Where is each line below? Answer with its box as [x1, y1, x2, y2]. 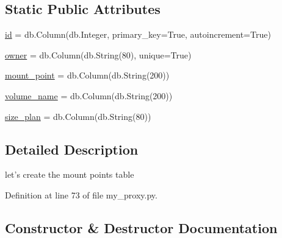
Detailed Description [5, 139, 139, 158]
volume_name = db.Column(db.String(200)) [5, 89, 173, 102]
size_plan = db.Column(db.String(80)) [5, 110, 151, 122]
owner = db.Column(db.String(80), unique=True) [5, 48, 192, 61]
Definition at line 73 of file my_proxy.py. [5, 188, 157, 201]
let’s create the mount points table [5, 168, 134, 181]
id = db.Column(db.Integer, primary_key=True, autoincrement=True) [5, 28, 271, 41]
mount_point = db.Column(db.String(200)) [5, 69, 170, 82]
